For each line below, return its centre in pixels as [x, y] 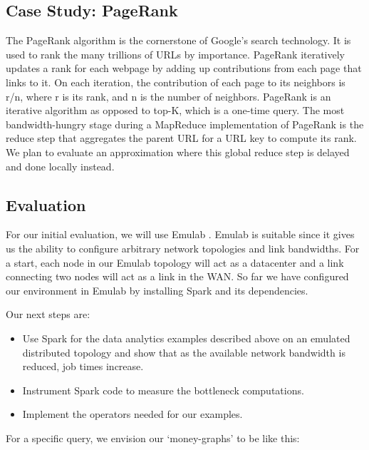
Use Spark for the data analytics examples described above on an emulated [186, 338]
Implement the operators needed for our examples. [132, 414]
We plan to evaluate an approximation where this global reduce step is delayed [178, 152]
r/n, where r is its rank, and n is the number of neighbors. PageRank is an [168, 96]
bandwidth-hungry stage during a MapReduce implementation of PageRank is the [185, 124]
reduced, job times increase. [83, 366]
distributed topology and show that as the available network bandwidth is [184, 352]
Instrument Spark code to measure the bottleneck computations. [163, 390]
